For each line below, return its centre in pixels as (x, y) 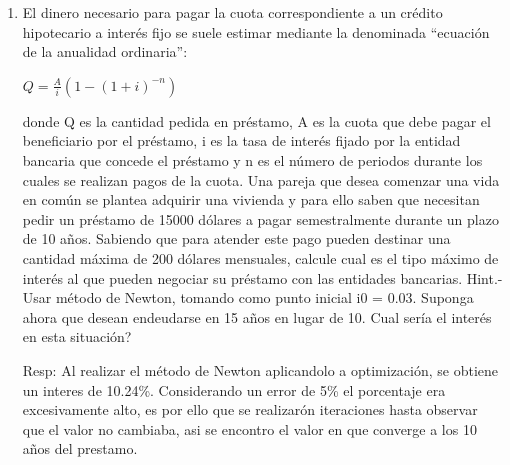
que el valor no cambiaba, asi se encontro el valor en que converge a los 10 (249, 428)
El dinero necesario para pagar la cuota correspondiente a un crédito (232, 12)
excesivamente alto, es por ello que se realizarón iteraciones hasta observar (250, 409)
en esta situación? (77, 336)
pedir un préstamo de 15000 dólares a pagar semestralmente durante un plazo (260, 218)
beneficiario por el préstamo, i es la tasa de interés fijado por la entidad (241, 140)
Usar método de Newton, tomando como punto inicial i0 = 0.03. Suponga (248, 297)
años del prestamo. (80, 448)
